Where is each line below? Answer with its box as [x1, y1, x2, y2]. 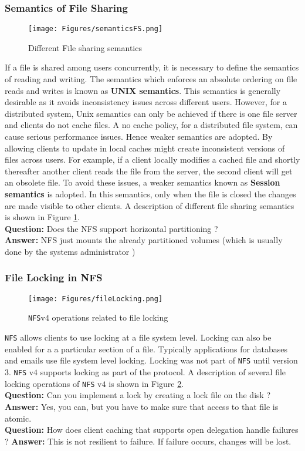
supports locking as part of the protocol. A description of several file [40, 366, 286, 378]
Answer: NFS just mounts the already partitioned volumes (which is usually [5, 234, 283, 246]
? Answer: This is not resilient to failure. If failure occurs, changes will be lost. [5, 435, 292, 447]
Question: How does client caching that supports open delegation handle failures [5, 423, 299, 436]
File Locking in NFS [5, 270, 103, 285]
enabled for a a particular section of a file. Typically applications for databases [5, 342, 287, 355]
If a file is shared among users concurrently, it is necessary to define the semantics [5, 61, 299, 73]
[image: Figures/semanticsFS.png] [28, 25, 163, 33]
